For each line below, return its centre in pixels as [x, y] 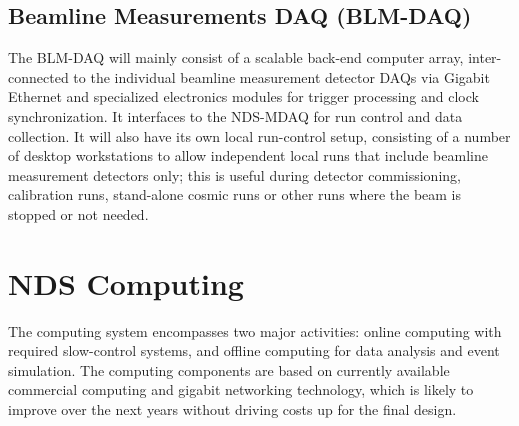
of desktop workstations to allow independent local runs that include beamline [248, 155]
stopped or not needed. [78, 213]
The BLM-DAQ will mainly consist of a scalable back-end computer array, [236, 57]
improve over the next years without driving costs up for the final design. [232, 409]
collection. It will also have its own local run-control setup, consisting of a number [259, 135]
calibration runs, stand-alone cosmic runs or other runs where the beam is [235, 194]
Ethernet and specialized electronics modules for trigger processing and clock [243, 96]
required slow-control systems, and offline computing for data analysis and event [254, 350]
